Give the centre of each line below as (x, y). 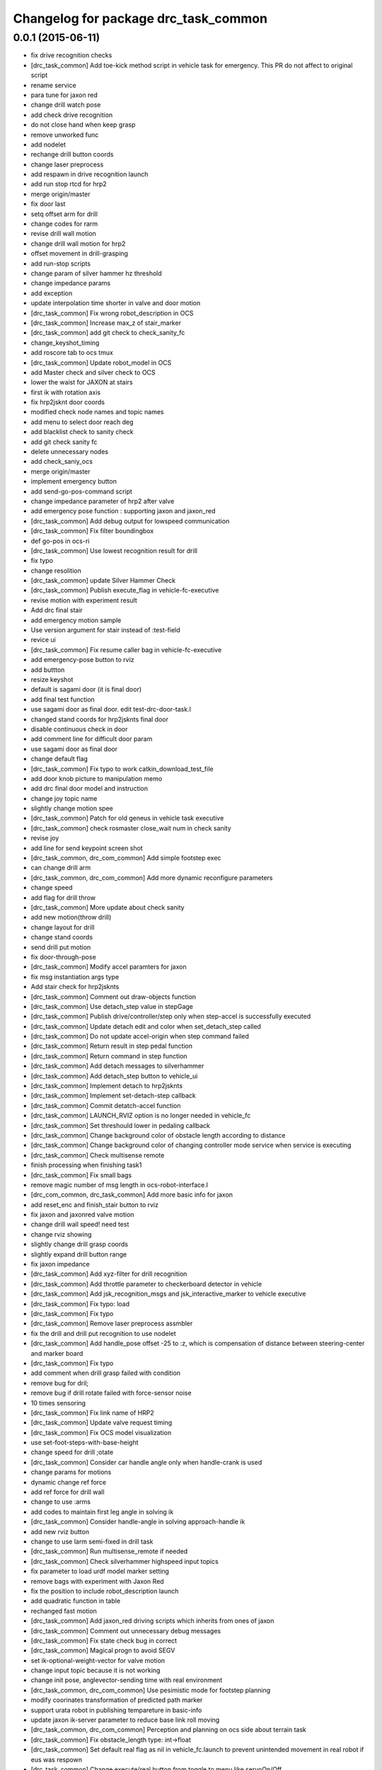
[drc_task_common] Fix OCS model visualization (101, 1432)
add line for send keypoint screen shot (87, 848)
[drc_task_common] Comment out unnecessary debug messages (126, 1631)
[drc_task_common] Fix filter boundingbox (92, 531)
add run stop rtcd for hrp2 (69, 184)
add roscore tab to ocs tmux (72, 353)
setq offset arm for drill (64, 214)
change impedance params (71, 283)
